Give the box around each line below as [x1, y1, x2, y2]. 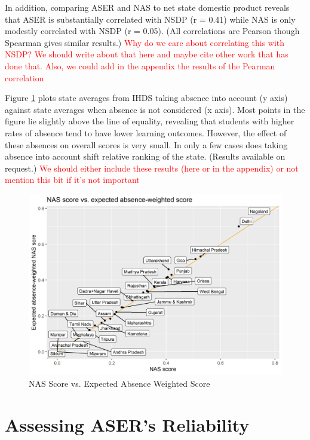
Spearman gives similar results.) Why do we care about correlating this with [5, 36, 285, 48]
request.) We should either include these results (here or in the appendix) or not [5, 161, 299, 174]
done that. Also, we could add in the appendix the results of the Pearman [5, 59, 275, 72]
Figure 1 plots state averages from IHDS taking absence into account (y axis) [5, 91, 288, 104]
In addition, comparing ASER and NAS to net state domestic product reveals [5, 1, 290, 13]
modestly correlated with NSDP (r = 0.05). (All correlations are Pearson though [5, 25, 300, 37]
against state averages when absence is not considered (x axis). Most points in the [5, 103, 305, 115]
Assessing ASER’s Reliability [5, 412, 250, 436]
